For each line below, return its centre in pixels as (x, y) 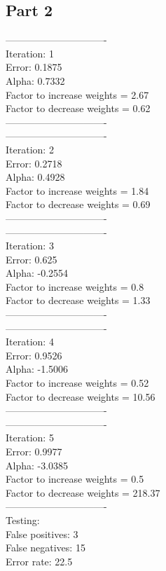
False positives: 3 (42, 534)
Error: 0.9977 (34, 452)
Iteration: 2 (30, 149)
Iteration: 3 (30, 246)
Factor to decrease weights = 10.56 (81, 396)
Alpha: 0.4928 (35, 177)
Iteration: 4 (30, 342)
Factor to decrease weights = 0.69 (78, 204)
